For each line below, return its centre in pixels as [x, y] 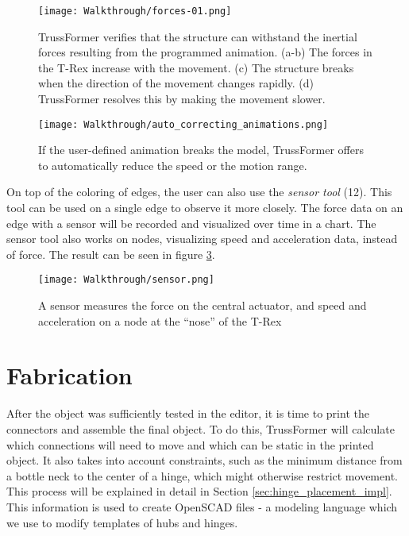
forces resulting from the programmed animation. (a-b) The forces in [205, 52]
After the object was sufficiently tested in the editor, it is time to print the [188, 413]
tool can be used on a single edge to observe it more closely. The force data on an [205, 208]
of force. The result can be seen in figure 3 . [111, 254]
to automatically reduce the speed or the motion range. [173, 165]
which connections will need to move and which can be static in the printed [190, 444]
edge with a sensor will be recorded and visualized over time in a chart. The [191, 223]
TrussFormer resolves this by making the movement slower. [182, 99]
